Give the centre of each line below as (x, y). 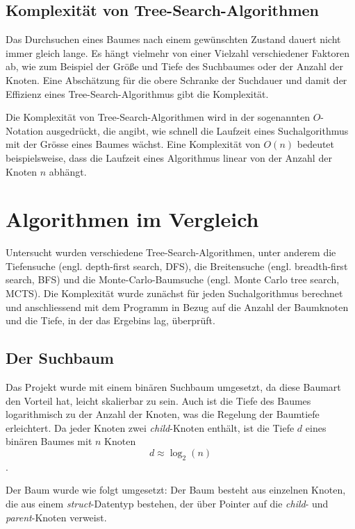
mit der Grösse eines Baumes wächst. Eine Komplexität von (133, 144)
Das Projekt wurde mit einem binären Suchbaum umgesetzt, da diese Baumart (173, 387)
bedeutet (316, 144)
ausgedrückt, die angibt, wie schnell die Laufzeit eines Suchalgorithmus (197, 130)
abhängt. (68, 171)
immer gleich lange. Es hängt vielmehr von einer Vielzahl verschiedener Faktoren (178, 52)
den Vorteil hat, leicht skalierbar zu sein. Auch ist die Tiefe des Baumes (158, 400)
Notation (25, 130)
